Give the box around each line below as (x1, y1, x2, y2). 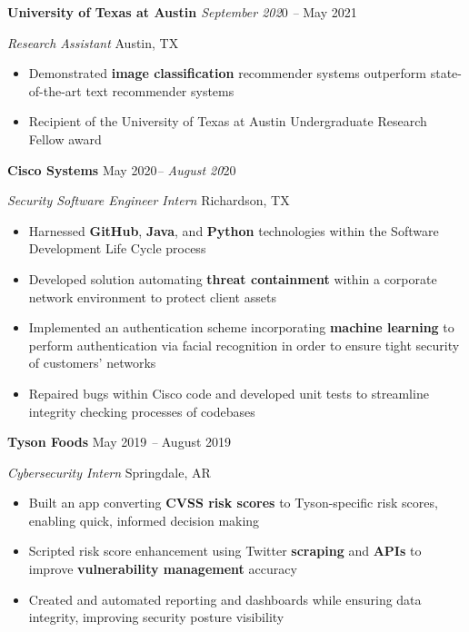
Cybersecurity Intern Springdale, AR (7, 462, 211, 481)
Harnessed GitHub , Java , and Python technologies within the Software (28, 221, 439, 240)
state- (430, 64, 462, 83)
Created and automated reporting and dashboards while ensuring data (28, 589, 422, 608)
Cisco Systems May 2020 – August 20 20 (7, 160, 236, 179)
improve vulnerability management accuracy (28, 559, 297, 578)
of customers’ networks (28, 353, 156, 372)
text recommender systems (85, 81, 234, 100)
